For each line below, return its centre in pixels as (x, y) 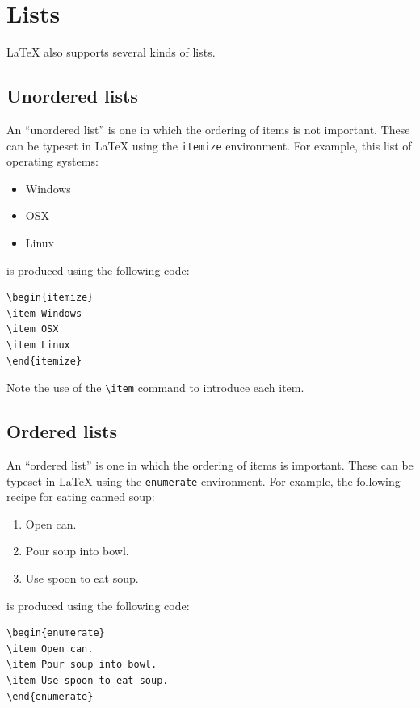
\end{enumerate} (50, 696)
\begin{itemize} (50, 298)
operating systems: (52, 161)
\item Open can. (50, 649)
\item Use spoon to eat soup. (88, 680)
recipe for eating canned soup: (81, 497)
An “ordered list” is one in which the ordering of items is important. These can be (210, 464)
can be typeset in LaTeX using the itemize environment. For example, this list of (209, 145)
